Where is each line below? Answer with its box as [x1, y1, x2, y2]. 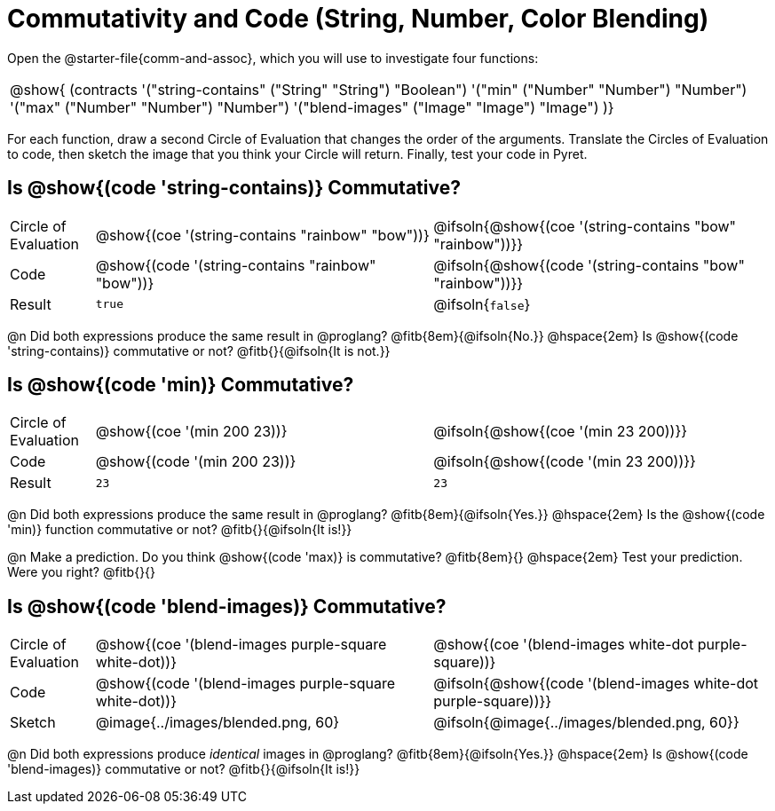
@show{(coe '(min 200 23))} [95, 422, 288, 441]
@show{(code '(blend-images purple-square [95, 674, 396, 693]
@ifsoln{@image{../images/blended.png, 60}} [433, 713, 739, 732]
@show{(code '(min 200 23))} [95, 453, 297, 471]
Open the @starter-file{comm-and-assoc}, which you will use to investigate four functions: [7, 50, 539, 66]
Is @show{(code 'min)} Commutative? [7, 374, 354, 397]
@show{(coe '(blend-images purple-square [95, 635, 387, 654]
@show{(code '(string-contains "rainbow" [95, 256, 376, 274]
